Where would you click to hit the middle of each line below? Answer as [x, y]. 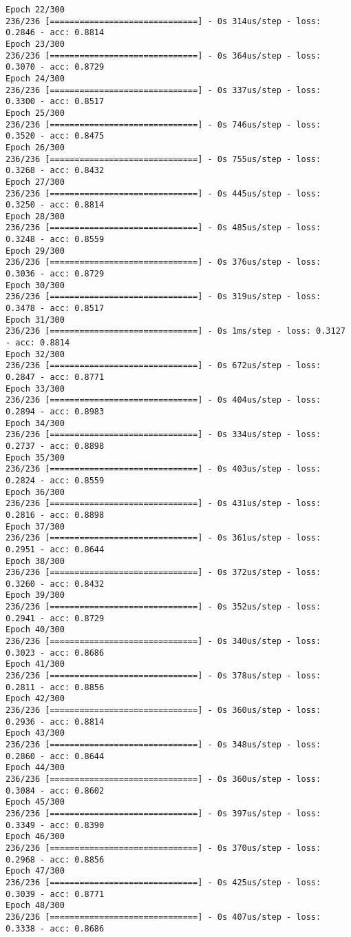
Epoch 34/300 [35, 423]
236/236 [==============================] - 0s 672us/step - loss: [163, 366]
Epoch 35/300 [35, 457]
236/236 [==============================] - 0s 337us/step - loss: [163, 90]
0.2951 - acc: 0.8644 [55, 549]
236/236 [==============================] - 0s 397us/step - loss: [163, 813]
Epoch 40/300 [35, 630]
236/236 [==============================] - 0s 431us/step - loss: [163, 504]
